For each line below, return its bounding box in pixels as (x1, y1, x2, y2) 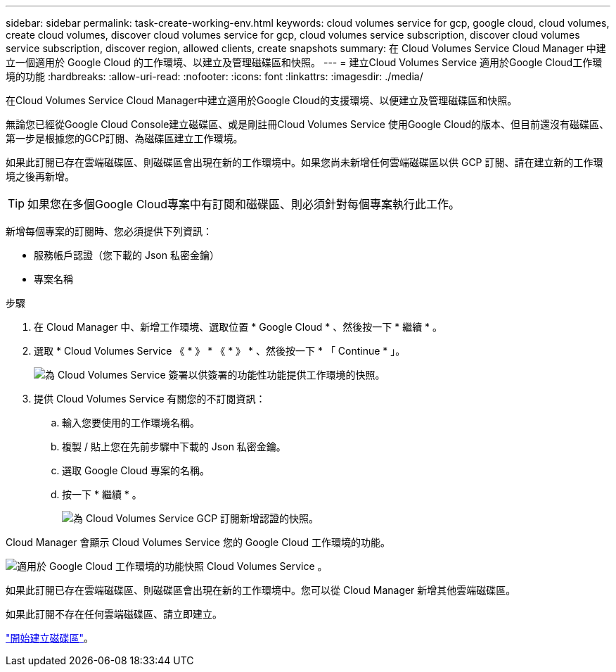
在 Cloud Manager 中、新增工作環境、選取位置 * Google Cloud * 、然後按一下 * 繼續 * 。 (34, 321, 443, 333)
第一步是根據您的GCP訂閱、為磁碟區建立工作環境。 (6, 132, 243, 144)
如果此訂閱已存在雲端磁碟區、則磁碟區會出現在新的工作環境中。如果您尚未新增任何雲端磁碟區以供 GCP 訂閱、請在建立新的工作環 (6, 156, 603, 168)
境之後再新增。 (6, 170, 75, 182)
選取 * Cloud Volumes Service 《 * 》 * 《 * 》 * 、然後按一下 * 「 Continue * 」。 (34, 345, 406, 357)
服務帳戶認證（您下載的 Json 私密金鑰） (34, 249, 219, 261)
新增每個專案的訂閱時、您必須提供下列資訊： (6, 225, 212, 237)
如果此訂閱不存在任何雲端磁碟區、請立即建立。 (6, 608, 222, 620)
